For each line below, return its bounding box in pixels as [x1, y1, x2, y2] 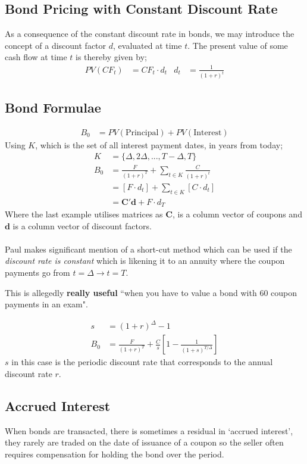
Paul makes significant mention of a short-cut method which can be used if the [5, 242, 292, 255]
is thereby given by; [76, 51, 147, 63]
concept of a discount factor [5, 39, 106, 51]
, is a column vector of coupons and [172, 208, 302, 220]
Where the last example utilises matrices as [5, 208, 163, 220]
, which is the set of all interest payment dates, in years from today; [35, 138, 283, 151]
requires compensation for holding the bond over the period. [5, 447, 224, 460]
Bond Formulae [5, 98, 101, 116]
